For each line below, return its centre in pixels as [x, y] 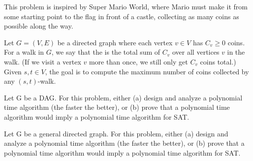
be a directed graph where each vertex [115, 42]
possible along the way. [39, 26]
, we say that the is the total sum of [106, 52]
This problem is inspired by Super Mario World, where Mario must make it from [126, 6]
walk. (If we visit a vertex [43, 61]
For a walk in [24, 52]
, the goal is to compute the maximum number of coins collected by [147, 71]
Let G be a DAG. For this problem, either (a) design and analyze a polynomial [123, 97]
